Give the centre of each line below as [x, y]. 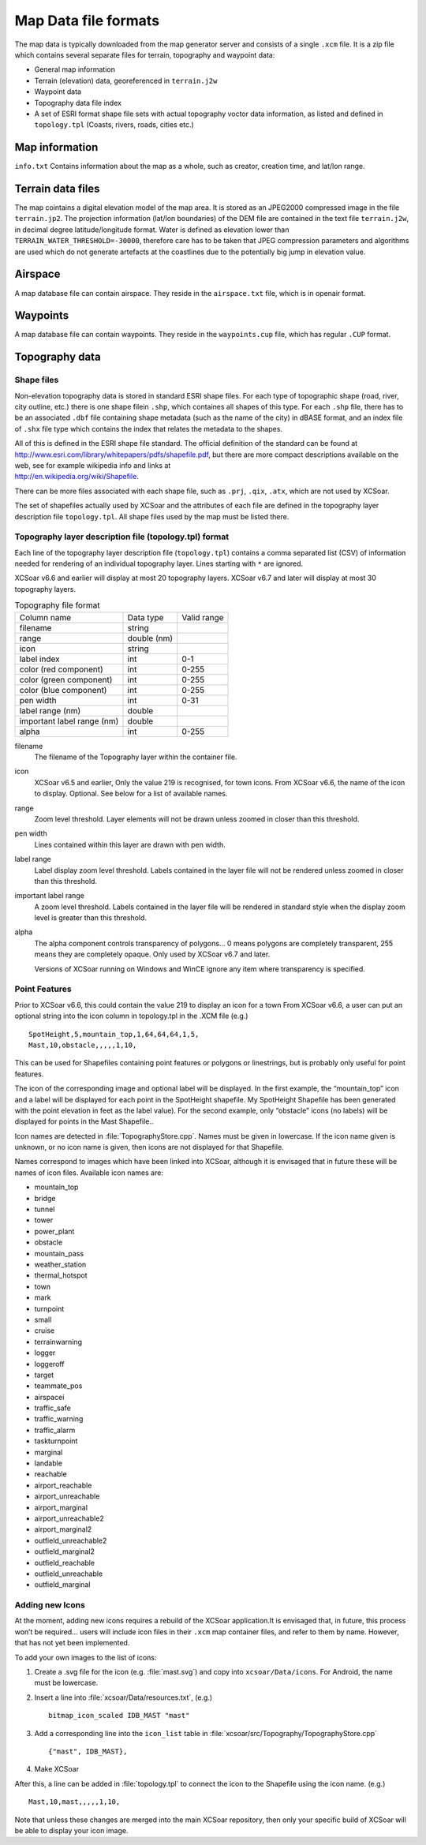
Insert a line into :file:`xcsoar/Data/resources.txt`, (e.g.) [123, 1697]
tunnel [45, 1209]
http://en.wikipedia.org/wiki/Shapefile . [77, 477]
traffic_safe [52, 1408]
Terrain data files [57, 189]
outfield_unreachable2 [71, 1540]
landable [49, 1463]
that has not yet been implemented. [72, 1643]
